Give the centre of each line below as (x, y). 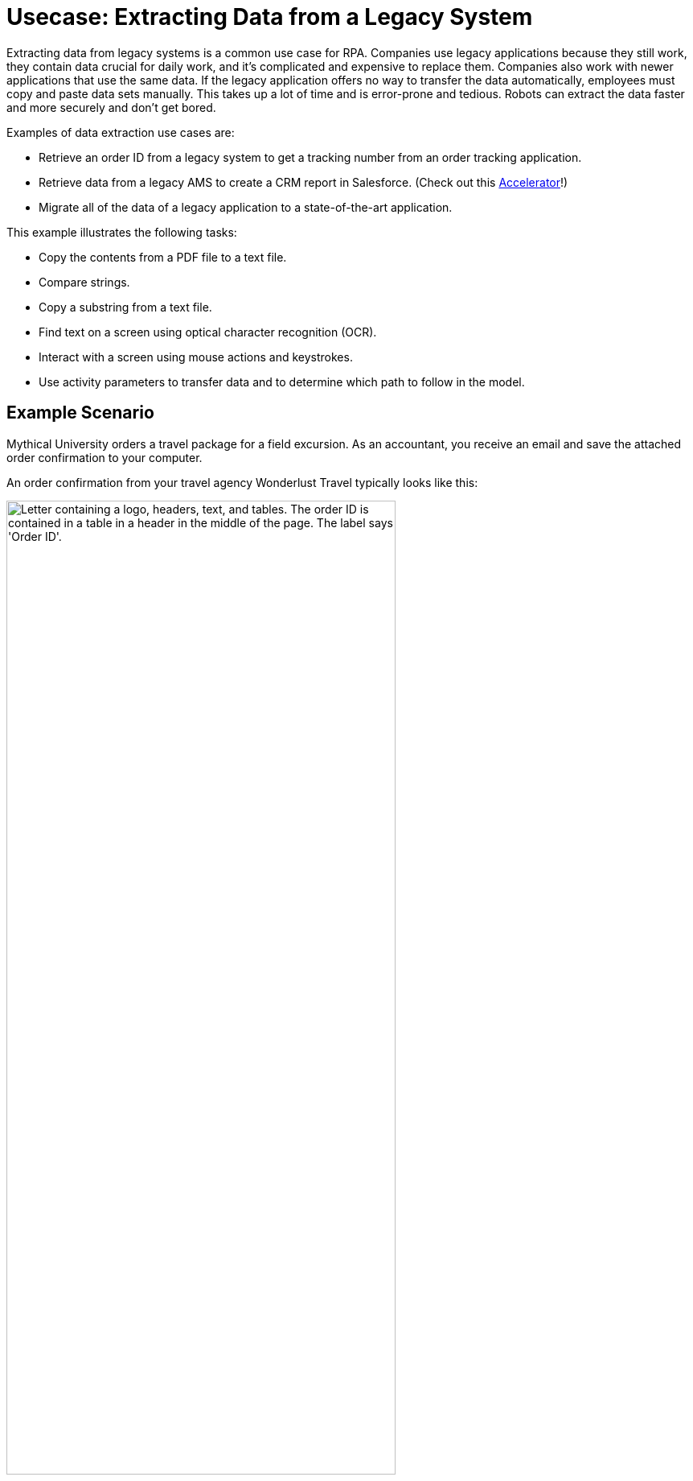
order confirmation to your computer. (105, 457)
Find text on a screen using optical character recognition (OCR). (208, 332)
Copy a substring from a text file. (125, 307)
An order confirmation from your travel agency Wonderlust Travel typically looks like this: (242, 482)
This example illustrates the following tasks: (122, 232)
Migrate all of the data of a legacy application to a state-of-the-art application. (246, 207)
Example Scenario (80, 413)
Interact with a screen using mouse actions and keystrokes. (196, 357)
